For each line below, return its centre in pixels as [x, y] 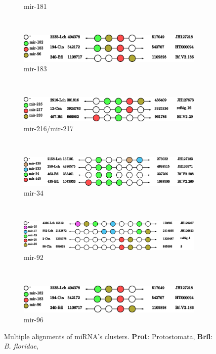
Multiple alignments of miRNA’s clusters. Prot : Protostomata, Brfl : [108, 336]
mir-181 [35, 6]
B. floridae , [21, 346]
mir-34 [34, 193]
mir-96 [34, 320]
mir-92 [34, 257]
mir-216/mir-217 [49, 128]
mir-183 [35, 69]
